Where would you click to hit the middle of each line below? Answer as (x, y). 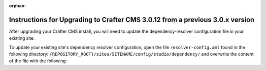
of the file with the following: (38, 61)
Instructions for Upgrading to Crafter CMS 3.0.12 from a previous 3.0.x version (132, 20)
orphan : (17, 6)
